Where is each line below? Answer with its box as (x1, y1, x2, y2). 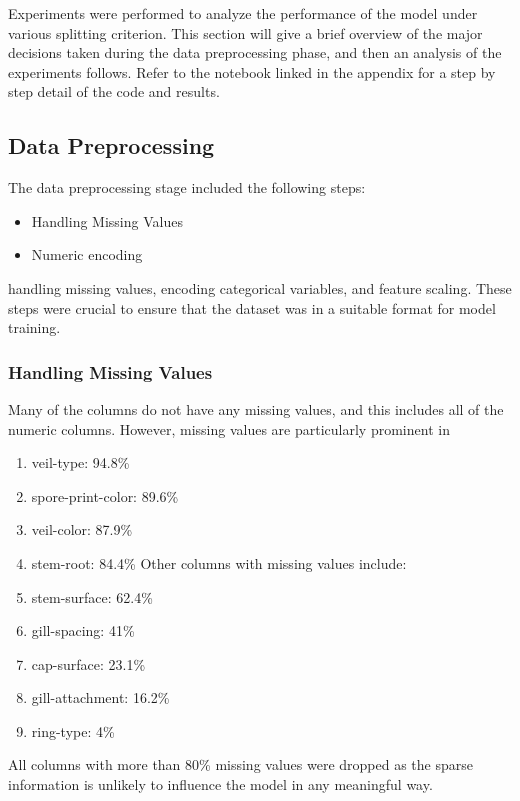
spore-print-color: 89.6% (31, 485, 179, 506)
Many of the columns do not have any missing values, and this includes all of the (8, 398, 504, 419)
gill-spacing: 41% (31, 620, 135, 641)
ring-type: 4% (31, 720, 115, 741)
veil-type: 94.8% (31, 452, 130, 473)
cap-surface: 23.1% (31, 653, 146, 674)
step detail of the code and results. (8, 81, 220, 102)
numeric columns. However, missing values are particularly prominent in (8, 418, 450, 439)
